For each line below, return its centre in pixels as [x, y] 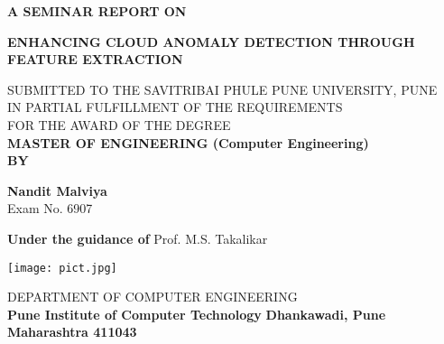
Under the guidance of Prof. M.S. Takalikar [138, 238]
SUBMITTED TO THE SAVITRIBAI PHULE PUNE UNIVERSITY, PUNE [222, 89]
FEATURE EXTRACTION [95, 59]
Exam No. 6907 [50, 208]
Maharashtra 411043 [72, 332]
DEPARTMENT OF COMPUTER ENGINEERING [153, 297]
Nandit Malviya [57, 190]
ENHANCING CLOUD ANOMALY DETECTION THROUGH [211, 41]
